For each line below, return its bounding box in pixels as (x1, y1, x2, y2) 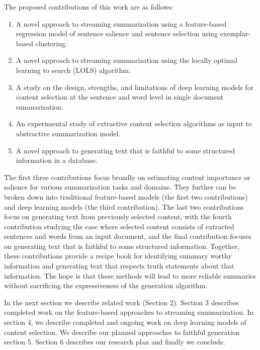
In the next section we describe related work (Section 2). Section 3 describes (4, 297, 239, 307)
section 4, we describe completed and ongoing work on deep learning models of (4, 317, 246, 327)
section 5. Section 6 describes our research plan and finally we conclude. (4, 336, 225, 347)
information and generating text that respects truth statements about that (4, 260, 234, 271)
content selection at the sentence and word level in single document (16, 92, 224, 102)
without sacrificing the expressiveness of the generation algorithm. (4, 280, 208, 291)
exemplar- (220, 28, 250, 39)
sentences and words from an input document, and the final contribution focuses (4, 231, 252, 241)
